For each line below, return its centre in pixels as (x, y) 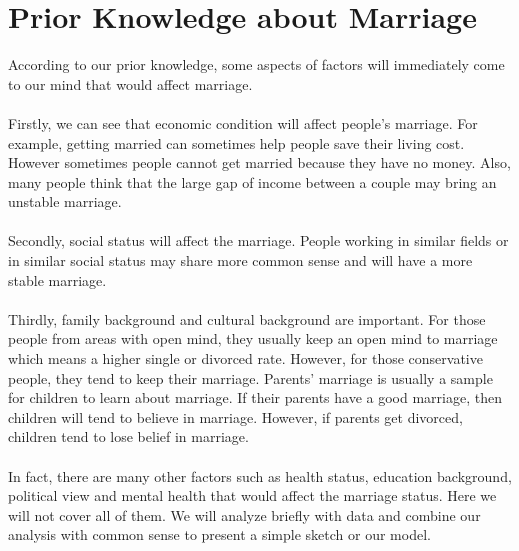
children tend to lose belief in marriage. (128, 436)
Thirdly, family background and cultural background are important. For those (247, 318)
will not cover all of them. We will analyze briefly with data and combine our (244, 514)
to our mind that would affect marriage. (130, 83)
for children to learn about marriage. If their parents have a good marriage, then (255, 397)
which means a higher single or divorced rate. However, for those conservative (245, 358)
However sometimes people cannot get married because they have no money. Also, (259, 162)
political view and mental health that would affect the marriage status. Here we (252, 495)
